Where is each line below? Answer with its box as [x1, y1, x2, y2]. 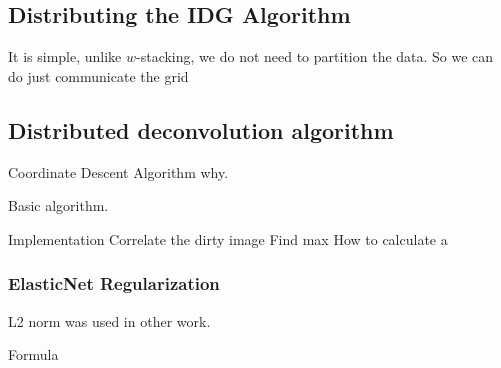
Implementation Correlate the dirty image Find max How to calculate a [8, 228, 448, 249]
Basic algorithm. [8, 195, 109, 216]
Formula [8, 344, 59, 365]
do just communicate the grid [8, 65, 189, 86]
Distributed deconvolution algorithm [8, 114, 394, 145]
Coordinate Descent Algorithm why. [8, 161, 229, 182]
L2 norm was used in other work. [8, 310, 211, 331]
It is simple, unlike [8, 46, 122, 67]
